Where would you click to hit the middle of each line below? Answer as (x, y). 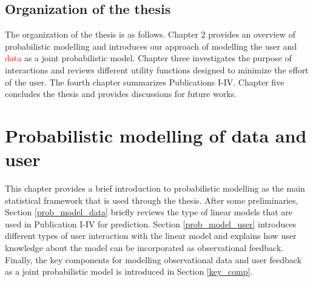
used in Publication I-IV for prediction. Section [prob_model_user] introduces (151, 223)
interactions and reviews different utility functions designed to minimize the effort (157, 69)
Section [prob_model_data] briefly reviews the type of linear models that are (149, 212)
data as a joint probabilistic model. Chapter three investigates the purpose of (148, 58)
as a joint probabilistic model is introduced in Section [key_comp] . (129, 271)
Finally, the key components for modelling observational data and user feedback (153, 259)
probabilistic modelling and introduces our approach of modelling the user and (151, 46)
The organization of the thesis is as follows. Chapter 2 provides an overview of (150, 34)
